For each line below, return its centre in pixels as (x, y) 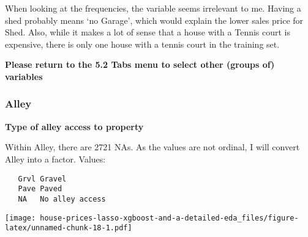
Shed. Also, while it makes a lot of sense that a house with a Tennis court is (148, 32)
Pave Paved (40, 189)
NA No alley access (62, 199)
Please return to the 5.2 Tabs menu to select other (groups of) (140, 64)
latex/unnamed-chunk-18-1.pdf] (69, 228)
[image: (21, 218)
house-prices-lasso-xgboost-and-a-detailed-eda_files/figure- (169, 218)
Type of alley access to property (74, 126)
